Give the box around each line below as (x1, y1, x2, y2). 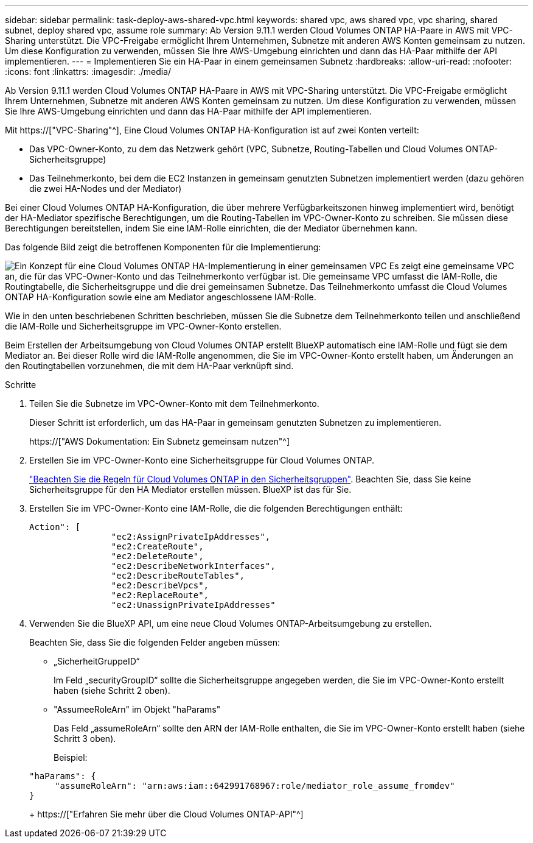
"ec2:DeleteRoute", (111, 551, 204, 561)
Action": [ (29, 522, 81, 532)
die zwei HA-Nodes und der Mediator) (29, 183, 182, 194)
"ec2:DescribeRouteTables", (111, 571, 245, 580)
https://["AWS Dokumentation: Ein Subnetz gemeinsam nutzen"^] (29, 436, 290, 446)
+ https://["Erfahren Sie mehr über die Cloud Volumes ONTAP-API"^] (29, 809, 304, 819)
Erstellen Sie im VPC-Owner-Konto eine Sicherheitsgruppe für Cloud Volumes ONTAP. (29, 455, 374, 465)
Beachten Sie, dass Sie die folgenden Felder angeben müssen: (29, 637, 280, 647)
